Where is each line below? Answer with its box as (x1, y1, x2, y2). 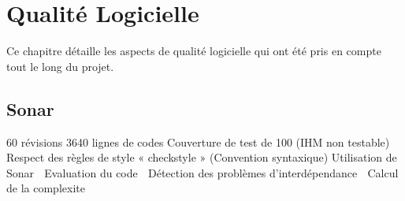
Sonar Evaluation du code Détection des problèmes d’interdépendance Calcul (6, 164, 399, 181)
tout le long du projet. (6, 58, 114, 74)
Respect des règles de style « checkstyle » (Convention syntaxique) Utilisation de (6, 149, 397, 166)
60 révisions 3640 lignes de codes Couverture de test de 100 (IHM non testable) (6, 133, 390, 150)
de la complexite (6, 180, 85, 196)
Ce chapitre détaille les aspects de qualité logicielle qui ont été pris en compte (6, 43, 381, 59)
